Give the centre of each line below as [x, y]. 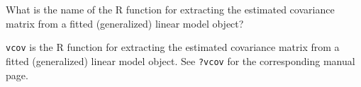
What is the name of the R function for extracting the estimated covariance [170, 9]
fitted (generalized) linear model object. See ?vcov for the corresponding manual [180, 60]
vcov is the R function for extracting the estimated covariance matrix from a [173, 47]
